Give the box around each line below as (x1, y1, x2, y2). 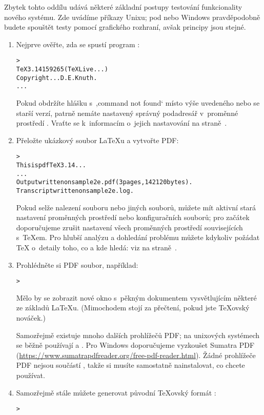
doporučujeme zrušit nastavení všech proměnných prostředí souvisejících (16, 222, 243, 232)
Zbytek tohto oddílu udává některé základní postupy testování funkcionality (4, 2, 242, 12)
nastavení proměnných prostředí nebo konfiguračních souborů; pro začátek (16, 212, 250, 223)
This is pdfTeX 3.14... (16, 162, 86, 169)
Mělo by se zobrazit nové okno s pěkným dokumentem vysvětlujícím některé (16, 292, 257, 303)
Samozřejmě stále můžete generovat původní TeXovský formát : (16, 387, 216, 398)
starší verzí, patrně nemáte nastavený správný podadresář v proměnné (16, 107, 238, 118)
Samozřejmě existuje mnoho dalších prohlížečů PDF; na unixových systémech (16, 329, 260, 340)
